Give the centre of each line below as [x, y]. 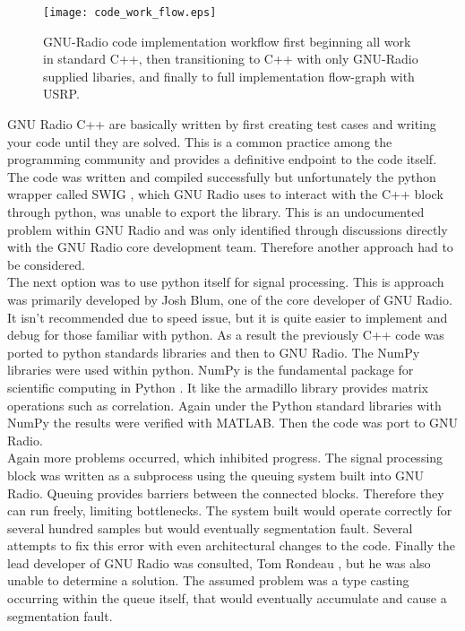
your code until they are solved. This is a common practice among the [200, 141]
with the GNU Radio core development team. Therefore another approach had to [230, 247]
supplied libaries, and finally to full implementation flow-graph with [229, 76]
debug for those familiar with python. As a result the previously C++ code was [226, 335]
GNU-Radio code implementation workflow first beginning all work [227, 41]
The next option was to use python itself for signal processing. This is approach [226, 282]
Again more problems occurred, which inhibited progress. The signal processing [225, 458]
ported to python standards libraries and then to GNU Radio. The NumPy [214, 352]
